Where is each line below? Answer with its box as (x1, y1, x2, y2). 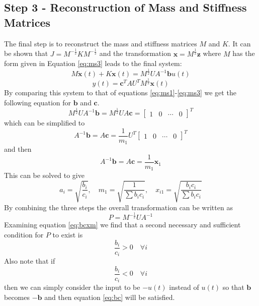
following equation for (4, 97, 71, 108)
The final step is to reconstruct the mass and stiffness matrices (4, 38, 197, 48)
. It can (228, 38, 251, 48)
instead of (169, 282, 199, 292)
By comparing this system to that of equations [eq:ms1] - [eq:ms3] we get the (4, 87, 236, 98)
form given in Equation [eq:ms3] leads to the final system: (4, 58, 182, 69)
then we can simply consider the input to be (4, 282, 140, 292)
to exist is (52, 229, 83, 240)
